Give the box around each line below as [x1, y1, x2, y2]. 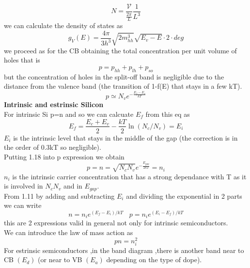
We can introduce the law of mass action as [4, 227, 133, 237]
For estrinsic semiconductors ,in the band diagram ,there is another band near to [4, 245, 244, 255]
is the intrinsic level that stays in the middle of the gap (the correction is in [13, 132, 238, 142]
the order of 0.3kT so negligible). [4, 142, 101, 152]
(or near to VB [38, 254, 82, 265]
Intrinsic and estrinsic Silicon [4, 99, 104, 110]
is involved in [4, 181, 43, 191]
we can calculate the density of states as [4, 20, 123, 31]
